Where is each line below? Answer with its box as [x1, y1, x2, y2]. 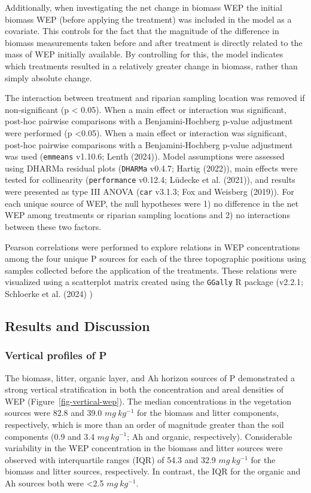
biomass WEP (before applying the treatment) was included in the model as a [5, 13, 292, 25]
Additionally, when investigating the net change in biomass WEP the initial [5, 1, 282, 13]
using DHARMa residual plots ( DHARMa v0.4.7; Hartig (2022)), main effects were [5, 161, 298, 174]
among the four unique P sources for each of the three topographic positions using [5, 252, 306, 265]
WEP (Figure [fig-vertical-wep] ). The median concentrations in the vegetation [5, 394, 292, 407]
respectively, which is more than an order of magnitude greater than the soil [5, 418, 284, 430]
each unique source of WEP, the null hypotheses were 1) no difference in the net [5, 197, 299, 209]
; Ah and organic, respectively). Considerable [127, 430, 292, 442]
